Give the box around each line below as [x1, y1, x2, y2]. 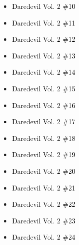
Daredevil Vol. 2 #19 [12, 149, 76, 160]
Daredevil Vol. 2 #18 [12, 133, 76, 143]
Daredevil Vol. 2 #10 [12, 1, 76, 11]
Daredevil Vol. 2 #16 [12, 100, 76, 110]
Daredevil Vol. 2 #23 [12, 215, 76, 225]
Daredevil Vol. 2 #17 [12, 116, 76, 127]
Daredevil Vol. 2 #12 [12, 34, 76, 44]
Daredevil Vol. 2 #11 [12, 17, 76, 27]
